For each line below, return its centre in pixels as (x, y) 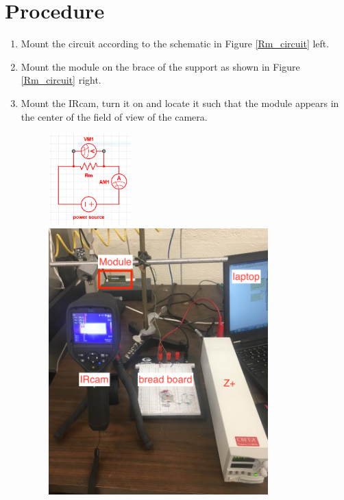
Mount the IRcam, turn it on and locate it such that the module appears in (180, 103)
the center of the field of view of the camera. (114, 116)
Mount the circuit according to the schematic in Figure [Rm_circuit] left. (175, 44)
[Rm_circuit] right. (61, 80)
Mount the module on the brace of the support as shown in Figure (160, 66)
